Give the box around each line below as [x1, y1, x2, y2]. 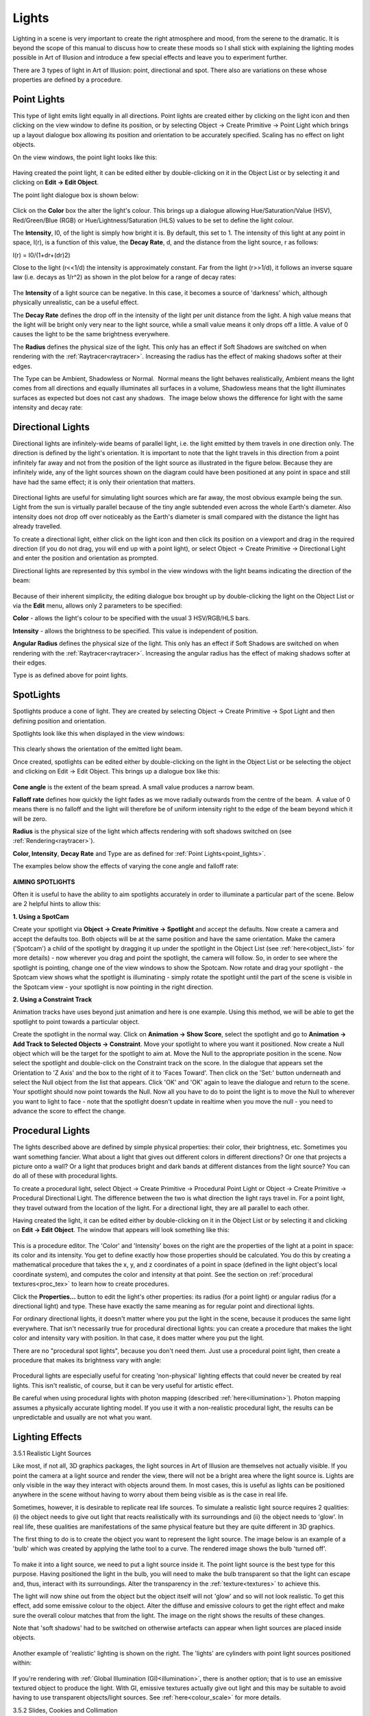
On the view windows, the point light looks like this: [12, 153, 158, 161]
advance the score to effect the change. [12, 1107, 126, 1115]
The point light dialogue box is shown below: [12, 191, 139, 199]
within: [12, 1658, 32, 1667]
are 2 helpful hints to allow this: [12, 900, 101, 908]
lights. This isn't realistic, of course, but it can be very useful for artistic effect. [12, 1381, 234, 1389]
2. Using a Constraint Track [12, 995, 92, 1004]
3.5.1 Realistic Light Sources [12, 1449, 92, 1457]
